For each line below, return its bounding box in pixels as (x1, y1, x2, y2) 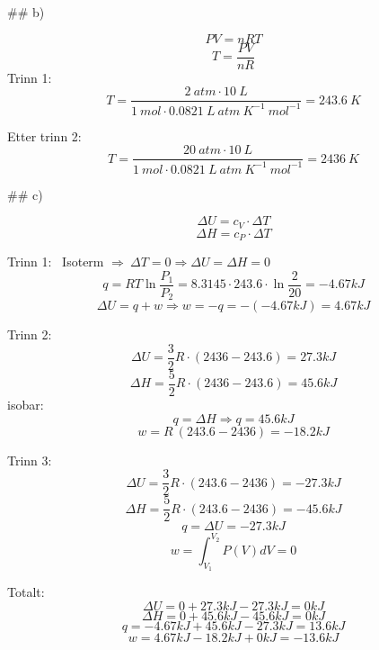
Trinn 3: (7, 450, 52, 469)
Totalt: (7, 582, 45, 600)
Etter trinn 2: (7, 126, 82, 145)
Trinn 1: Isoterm (7, 252, 104, 271)
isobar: (7, 394, 44, 413)
